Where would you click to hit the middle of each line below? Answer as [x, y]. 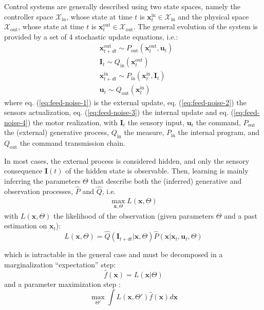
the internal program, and [219, 132]
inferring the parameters [42, 181]
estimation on [26, 226]
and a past [241, 215]
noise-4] [16, 122]
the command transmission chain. [72, 143]
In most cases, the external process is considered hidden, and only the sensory [127, 160]
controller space [29, 16]
